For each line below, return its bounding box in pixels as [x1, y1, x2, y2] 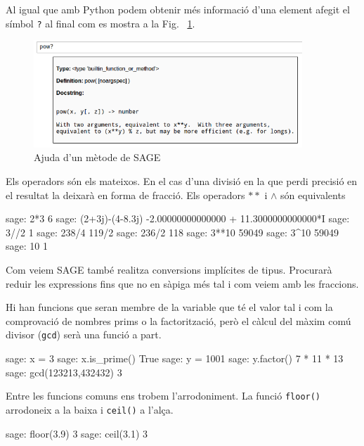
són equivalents [280, 187, 346, 202]
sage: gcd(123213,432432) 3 [6, 364, 122, 379]
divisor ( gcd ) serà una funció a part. [6, 327, 162, 342]
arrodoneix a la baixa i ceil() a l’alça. [6, 402, 174, 416]
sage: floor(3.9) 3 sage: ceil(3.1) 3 [6, 426, 148, 440]
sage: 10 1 [6, 238, 48, 253]
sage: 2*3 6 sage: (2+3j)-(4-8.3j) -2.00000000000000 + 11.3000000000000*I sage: [6, 211, 350, 226]
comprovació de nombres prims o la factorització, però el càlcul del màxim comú [6, 313, 351, 328]
